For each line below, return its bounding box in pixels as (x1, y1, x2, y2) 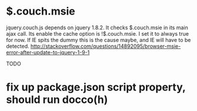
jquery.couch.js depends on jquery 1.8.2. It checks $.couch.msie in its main (6, 24, 188, 31)
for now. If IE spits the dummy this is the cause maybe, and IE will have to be (6, 36, 191, 43)
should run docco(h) (6, 93, 108, 106)
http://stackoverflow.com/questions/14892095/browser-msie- (30, 43, 181, 50)
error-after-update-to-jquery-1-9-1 (6, 48, 90, 56)
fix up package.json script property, (6, 81, 186, 94)
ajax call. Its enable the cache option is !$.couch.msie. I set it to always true (6, 30, 189, 37)
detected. (6, 43, 29, 50)
